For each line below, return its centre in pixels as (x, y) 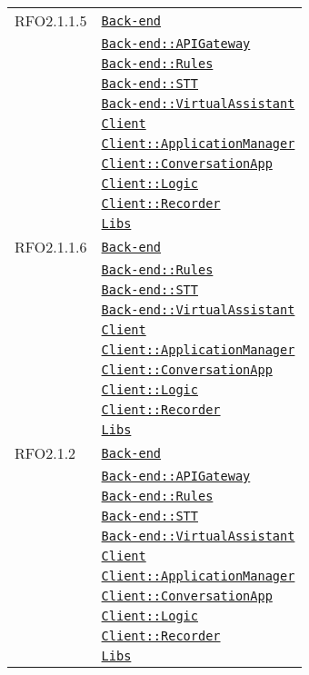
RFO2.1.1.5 (51, 20)
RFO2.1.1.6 (51, 247)
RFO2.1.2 (45, 453)
